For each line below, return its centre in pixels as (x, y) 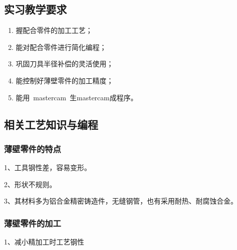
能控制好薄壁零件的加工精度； (64, 80)
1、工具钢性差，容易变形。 (48, 167)
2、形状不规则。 (30, 184)
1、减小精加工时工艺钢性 (44, 242)
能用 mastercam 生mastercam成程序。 (77, 97)
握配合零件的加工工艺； (54, 30)
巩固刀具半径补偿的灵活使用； (64, 64)
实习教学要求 (35, 9)
